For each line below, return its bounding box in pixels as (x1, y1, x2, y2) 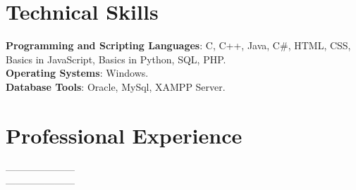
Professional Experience (6, 120, 243, 149)
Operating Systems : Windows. (6, 65, 149, 80)
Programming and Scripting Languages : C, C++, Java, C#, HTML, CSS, (6, 38, 351, 53)
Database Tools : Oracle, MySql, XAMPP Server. (6, 79, 226, 94)
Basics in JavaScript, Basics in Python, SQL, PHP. (6, 51, 226, 66)
